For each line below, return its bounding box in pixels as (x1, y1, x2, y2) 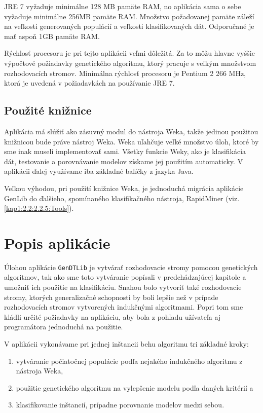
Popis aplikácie (4, 232, 110, 253)
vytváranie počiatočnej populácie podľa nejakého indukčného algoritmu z (16, 355, 243, 366)
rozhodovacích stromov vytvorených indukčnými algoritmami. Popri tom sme (4, 302, 243, 312)
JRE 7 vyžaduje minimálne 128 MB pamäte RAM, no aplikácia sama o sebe (4, 1, 241, 11)
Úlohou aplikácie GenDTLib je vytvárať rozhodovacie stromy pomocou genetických (4, 261, 258, 272)
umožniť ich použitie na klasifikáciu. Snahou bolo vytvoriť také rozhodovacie (4, 282, 242, 292)
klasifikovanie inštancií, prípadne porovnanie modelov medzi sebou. (16, 399, 224, 410)
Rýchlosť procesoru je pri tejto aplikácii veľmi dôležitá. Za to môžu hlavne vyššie (4, 48, 255, 58)
